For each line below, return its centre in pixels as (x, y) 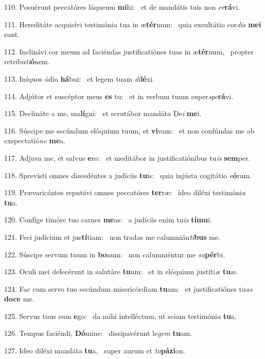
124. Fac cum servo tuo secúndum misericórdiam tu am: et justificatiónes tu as (128, 288)
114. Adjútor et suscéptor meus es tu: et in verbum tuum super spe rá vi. (119, 96)
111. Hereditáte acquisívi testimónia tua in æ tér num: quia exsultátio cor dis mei (133, 24)
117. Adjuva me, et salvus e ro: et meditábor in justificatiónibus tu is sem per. (127, 157)
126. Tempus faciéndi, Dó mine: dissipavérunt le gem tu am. (98, 333)
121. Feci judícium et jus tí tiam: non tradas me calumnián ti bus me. (112, 237)
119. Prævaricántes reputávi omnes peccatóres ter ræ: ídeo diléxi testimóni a (125, 192)
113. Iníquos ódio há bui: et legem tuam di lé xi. (79, 78)
